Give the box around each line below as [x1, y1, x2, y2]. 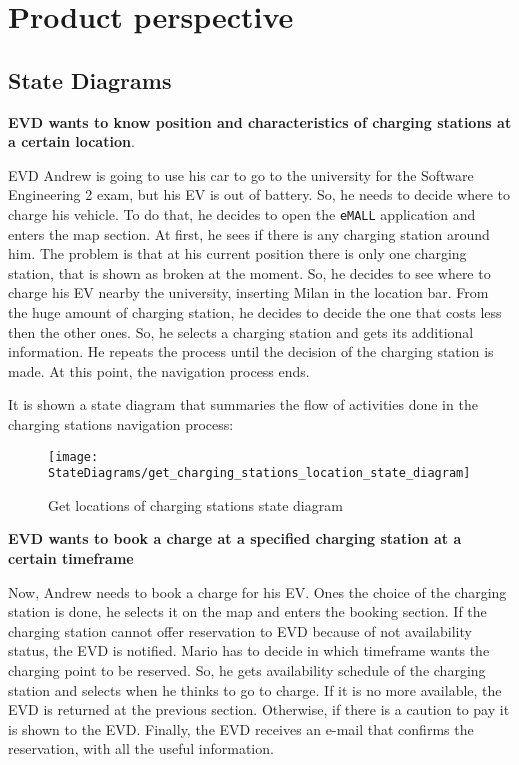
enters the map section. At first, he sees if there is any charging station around [8, 223, 490, 244]
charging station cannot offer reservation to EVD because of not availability [8, 620, 472, 641]
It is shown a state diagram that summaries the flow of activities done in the [8, 394, 478, 415]
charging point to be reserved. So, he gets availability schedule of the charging [8, 660, 486, 681]
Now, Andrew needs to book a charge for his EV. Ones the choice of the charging [8, 581, 507, 602]
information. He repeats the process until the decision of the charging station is [8, 341, 494, 362]
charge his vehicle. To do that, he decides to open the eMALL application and [8, 203, 476, 224]
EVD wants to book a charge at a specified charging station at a [8, 528, 462, 549]
